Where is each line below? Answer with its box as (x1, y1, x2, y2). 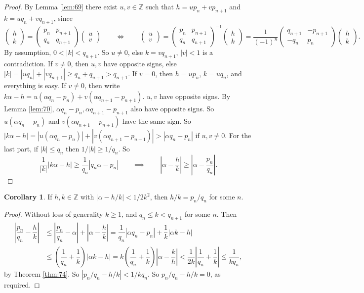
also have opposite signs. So (130, 103, 214, 114)
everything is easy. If (4, 80, 66, 91)
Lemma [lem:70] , (4, 103, 54, 114)
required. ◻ (4, 279, 40, 290)
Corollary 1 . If (4, 192, 52, 202)
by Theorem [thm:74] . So (4, 268, 80, 279)
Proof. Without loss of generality (4, 209, 103, 219)
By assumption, (4, 47, 51, 57)
